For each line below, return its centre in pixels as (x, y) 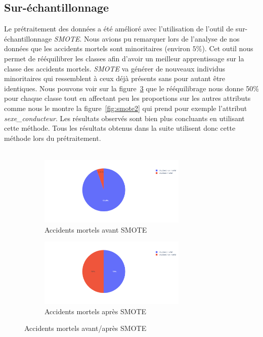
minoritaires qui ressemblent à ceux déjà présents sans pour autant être (115, 78)
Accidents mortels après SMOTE (96, 311)
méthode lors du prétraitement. (53, 138)
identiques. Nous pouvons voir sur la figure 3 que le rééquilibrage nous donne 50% (131, 88)
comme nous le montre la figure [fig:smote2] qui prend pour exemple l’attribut (126, 108)
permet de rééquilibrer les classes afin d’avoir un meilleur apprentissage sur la (124, 58)
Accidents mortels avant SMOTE (96, 229)
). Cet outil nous (228, 48)
